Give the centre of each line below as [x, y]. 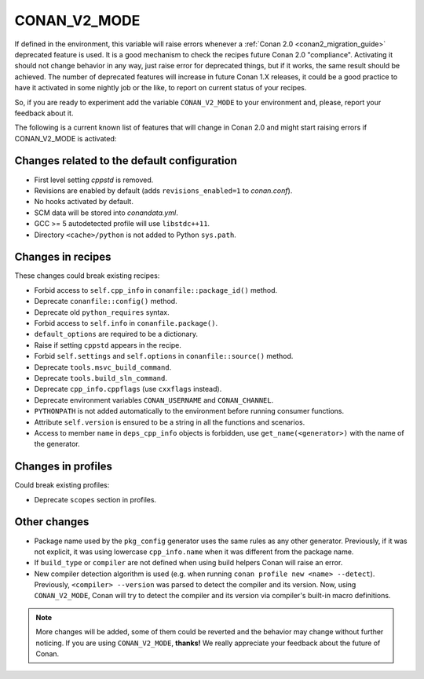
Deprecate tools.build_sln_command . [101, 378]
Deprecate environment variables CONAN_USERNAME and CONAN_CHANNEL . [154, 400]
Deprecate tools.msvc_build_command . [103, 367]
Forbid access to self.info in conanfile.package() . [126, 323]
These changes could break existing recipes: [87, 276]
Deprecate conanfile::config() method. [106, 301]
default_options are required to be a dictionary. [116, 334]
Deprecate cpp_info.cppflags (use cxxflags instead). [128, 389]
